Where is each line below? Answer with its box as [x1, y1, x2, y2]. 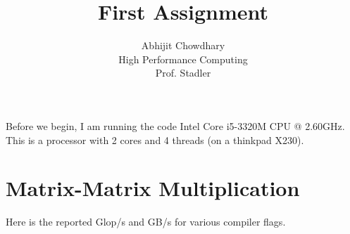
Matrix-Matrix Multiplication [6, 174, 300, 202]
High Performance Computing [118, 51, 248, 66]
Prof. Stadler [155, 65, 211, 80]
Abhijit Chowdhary [141, 38, 225, 53]
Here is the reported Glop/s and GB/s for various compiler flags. [6, 214, 286, 229]
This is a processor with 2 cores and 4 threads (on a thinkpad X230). [6, 132, 304, 147]
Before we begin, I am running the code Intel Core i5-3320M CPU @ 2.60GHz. [6, 118, 345, 133]
